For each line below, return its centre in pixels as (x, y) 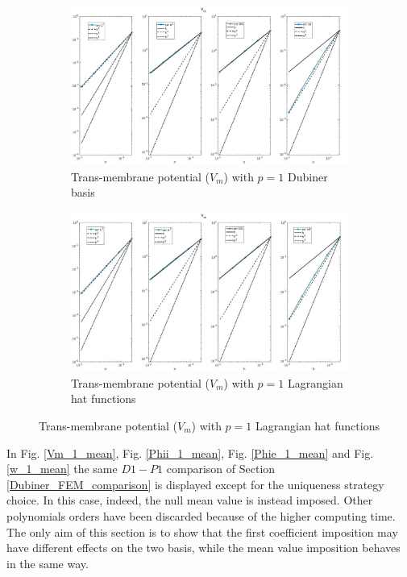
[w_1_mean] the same (62, 469)
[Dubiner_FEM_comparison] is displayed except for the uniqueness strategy (195, 484)
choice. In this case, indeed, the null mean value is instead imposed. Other (190, 500)
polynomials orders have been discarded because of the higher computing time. (201, 515)
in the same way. (48, 563)
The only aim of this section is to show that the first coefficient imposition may (202, 531)
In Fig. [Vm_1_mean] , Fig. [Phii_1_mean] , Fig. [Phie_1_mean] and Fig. (190, 452)
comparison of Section (221, 469)
